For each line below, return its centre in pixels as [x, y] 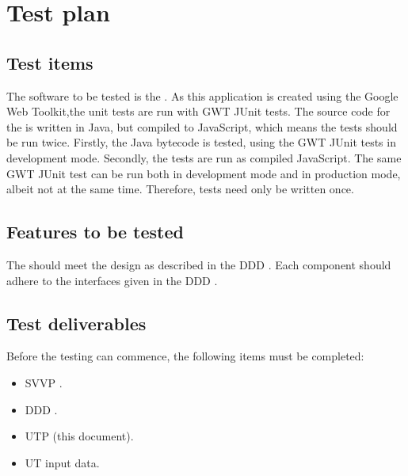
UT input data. [62, 462]
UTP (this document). [79, 436]
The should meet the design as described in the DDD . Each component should [199, 264]
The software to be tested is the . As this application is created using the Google [202, 95]
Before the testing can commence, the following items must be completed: [185, 356]
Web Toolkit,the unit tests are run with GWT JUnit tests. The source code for [198, 111]
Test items [50, 62]
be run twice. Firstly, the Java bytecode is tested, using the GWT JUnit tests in [201, 142]
